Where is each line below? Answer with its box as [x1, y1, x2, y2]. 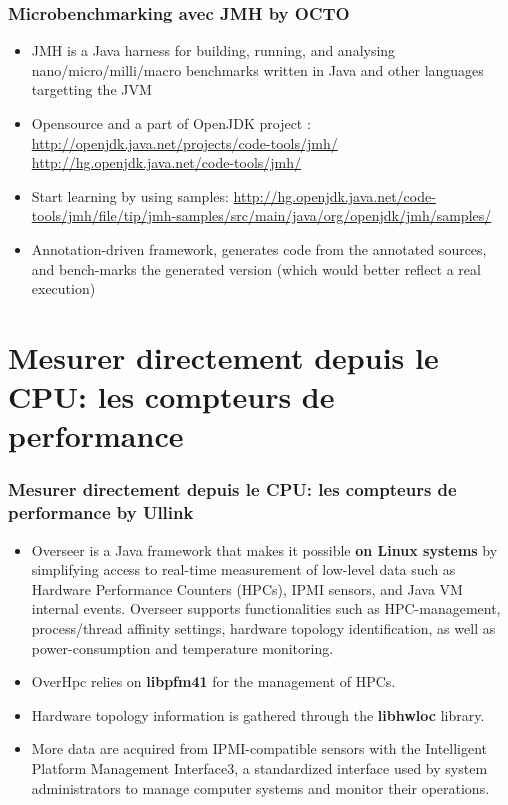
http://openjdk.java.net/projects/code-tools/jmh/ [31, 132, 338, 153]
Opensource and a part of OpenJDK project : [31, 113, 311, 133]
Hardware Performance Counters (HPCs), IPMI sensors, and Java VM [31, 578, 463, 599]
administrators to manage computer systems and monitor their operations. [31, 777, 490, 798]
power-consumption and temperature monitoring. [31, 637, 334, 658]
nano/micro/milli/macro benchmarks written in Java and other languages [31, 59, 484, 80]
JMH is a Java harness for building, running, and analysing [31, 40, 396, 61]
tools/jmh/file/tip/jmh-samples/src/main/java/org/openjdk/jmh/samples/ [31, 205, 492, 226]
